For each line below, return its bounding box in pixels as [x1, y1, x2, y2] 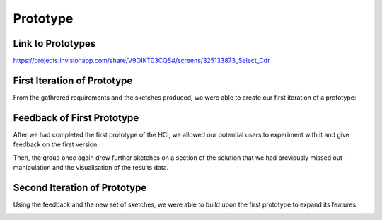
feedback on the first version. [13, 140, 99, 149]
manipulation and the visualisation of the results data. [13, 163, 169, 172]
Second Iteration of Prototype [13, 181, 147, 194]
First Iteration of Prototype [13, 74, 133, 86]
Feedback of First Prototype [13, 112, 139, 124]
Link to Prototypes [13, 37, 96, 50]
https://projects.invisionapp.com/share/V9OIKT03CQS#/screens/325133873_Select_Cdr [13, 57, 270, 65]
